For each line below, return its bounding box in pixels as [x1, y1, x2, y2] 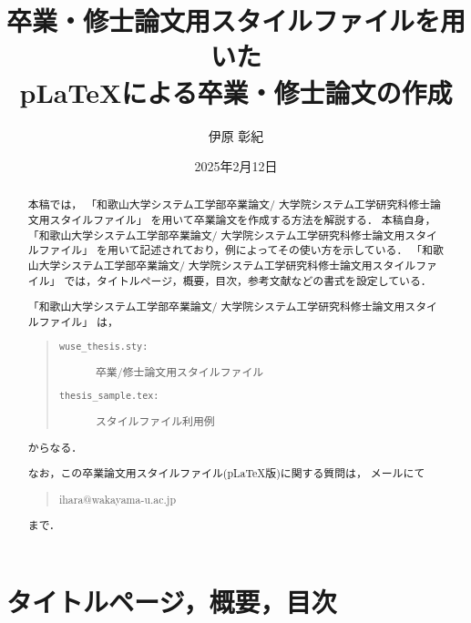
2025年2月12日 [194, 157, 278, 176]
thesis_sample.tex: [58, 391, 159, 402]
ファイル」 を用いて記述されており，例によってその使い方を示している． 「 [38, 242, 423, 258]
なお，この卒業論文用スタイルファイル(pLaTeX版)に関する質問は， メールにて [27, 465, 425, 481]
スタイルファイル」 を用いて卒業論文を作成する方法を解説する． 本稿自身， [49, 212, 436, 228]
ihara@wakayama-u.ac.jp [58, 491, 177, 506]
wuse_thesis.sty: [58, 341, 148, 352]
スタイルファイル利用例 [95, 414, 215, 429]
